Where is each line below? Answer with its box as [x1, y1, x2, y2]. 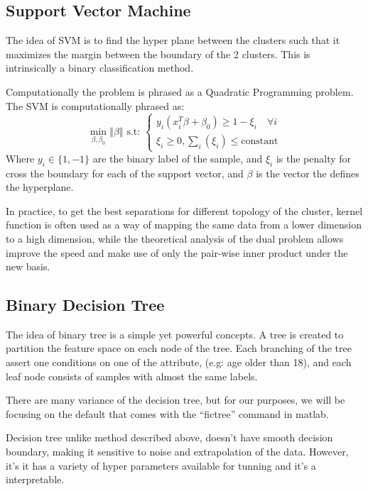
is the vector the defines [256, 165, 359, 180]
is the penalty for [276, 150, 352, 165]
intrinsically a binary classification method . [6, 60, 194, 75]
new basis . [6, 259, 50, 274]
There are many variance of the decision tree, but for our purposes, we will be [6, 392, 345, 407]
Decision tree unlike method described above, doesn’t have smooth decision [6, 430, 333, 445]
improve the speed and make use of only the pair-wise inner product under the [6, 245, 348, 260]
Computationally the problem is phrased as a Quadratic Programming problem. [6, 84, 354, 99]
